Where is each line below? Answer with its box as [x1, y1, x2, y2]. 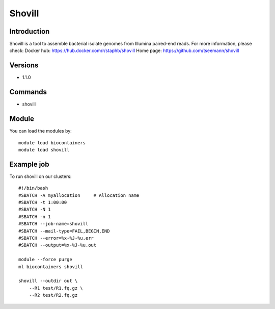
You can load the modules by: [9, 128, 72, 134]
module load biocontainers [18, 140, 86, 145]
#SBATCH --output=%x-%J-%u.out [18, 242, 97, 248]
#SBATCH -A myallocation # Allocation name [18, 192, 140, 198]
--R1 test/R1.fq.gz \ [29, 285, 84, 291]
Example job [9, 160, 49, 168]
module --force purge [18, 256, 72, 263]
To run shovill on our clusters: [9, 173, 72, 179]
